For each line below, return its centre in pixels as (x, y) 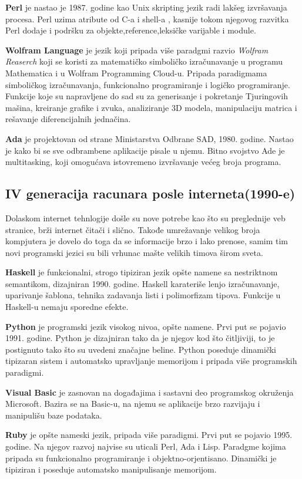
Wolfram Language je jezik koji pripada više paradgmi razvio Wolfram (137, 50)
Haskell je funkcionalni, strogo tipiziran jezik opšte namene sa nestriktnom (142, 272)
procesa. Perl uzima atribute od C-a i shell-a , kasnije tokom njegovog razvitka (147, 18)
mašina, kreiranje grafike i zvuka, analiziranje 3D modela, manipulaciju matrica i (151, 107)
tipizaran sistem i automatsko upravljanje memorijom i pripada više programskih (151, 361)
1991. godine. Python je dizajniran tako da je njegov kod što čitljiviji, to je (140, 338)
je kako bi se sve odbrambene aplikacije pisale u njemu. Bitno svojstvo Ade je (145, 150)
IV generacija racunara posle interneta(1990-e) (150, 193)
